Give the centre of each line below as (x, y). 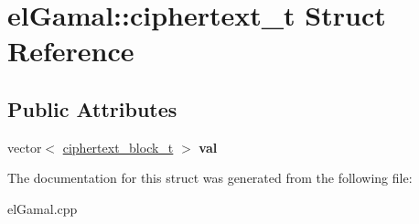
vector (25, 147)
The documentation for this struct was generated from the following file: (210, 178)
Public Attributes (92, 108)
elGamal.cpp (43, 208)
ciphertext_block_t (118, 147)
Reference (71, 51)
